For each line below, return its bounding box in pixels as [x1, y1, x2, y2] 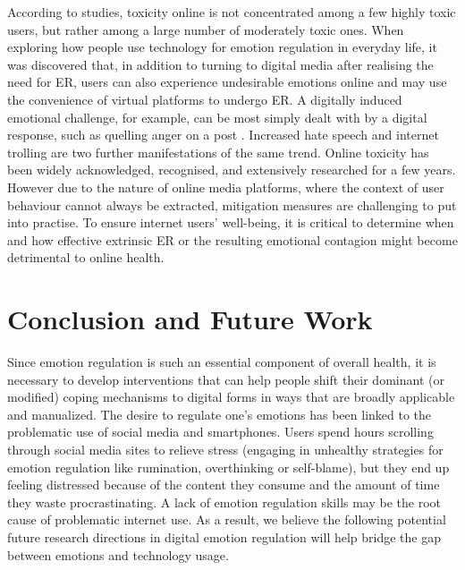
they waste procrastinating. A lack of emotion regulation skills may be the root [7, 492, 442, 511]
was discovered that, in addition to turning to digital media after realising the [7, 55, 434, 73]
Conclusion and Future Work [7, 301, 373, 337]
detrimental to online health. [7, 248, 165, 267]
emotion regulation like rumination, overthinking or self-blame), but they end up [7, 457, 450, 476]
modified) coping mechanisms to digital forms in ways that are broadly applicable [7, 387, 455, 406]
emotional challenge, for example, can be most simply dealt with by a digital [7, 107, 427, 126]
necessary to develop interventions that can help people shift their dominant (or [7, 370, 444, 388]
